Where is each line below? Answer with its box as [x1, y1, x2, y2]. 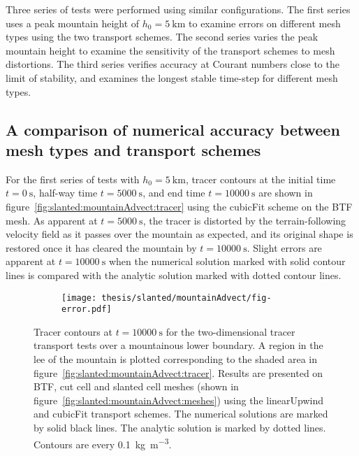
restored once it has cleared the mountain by [6, 240, 197, 255]
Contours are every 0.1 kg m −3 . [34, 434, 172, 451]
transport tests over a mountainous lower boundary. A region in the [34, 338, 323, 352]
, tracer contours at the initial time [185, 171, 336, 186]
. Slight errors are [247, 240, 322, 255]
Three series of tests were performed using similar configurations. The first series [6, 2, 351, 16]
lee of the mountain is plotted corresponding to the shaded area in [34, 352, 317, 366]
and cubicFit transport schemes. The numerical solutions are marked [34, 406, 328, 421]
